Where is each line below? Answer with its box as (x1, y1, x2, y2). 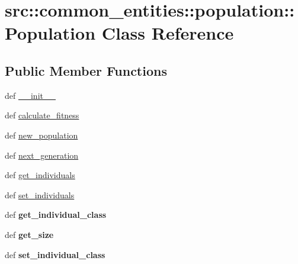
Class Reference (101, 21, 234, 45)
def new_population (5, 128, 78, 141)
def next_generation (5, 149, 79, 161)
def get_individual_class (5, 208, 107, 221)
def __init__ (5, 89, 56, 101)
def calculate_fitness (5, 109, 79, 121)
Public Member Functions (5, 61, 167, 79)
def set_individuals (5, 188, 75, 201)
